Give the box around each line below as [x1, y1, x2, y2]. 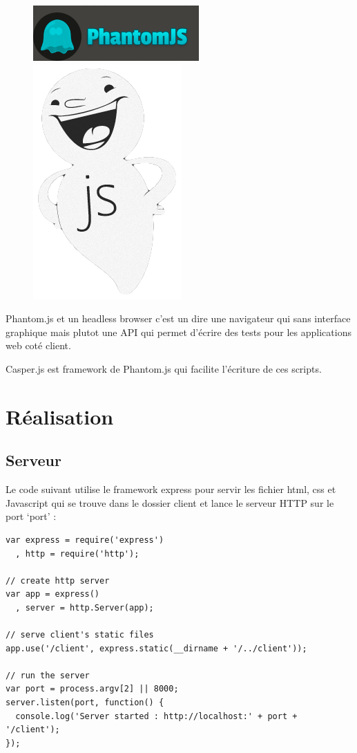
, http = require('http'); [15, 548, 139, 559]
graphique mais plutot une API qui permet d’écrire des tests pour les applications [6, 324, 351, 339]
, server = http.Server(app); [15, 602, 154, 613]
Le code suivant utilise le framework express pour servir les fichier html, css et [6, 482, 336, 496]
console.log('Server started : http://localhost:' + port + [15, 711, 298, 721]
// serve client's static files [6, 630, 154, 640]
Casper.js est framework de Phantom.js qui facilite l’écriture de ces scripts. [6, 361, 322, 375]
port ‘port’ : [6, 509, 57, 523]
